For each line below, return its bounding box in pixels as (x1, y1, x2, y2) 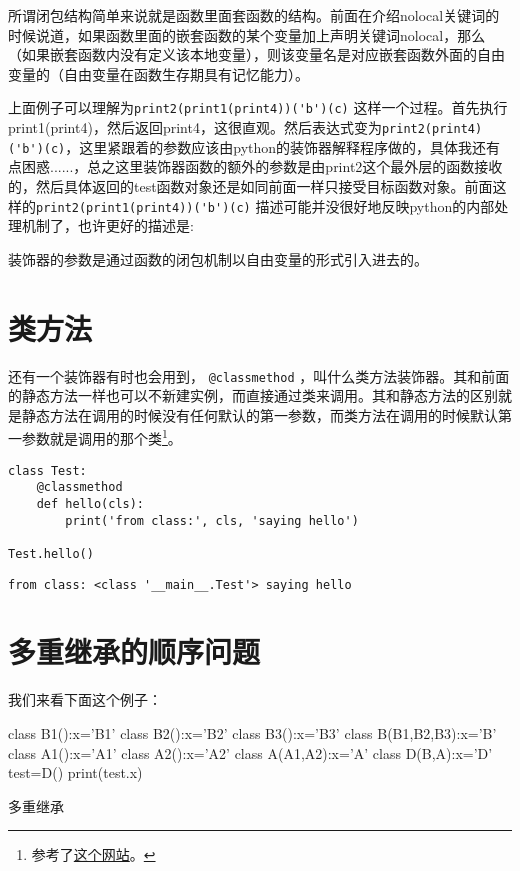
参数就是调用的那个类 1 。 (21, 425, 182, 448)
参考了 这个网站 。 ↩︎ (31, 844, 156, 865)
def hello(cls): (36, 496, 145, 511)
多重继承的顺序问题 (8, 631, 261, 672)
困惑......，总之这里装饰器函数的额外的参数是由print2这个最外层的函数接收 (21, 156, 503, 177)
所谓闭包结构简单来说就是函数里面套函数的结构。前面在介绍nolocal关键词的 (8, 5, 500, 25)
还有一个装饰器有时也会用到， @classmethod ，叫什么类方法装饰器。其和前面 (8, 365, 510, 386)
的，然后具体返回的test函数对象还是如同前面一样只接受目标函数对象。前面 (8, 175, 493, 196)
